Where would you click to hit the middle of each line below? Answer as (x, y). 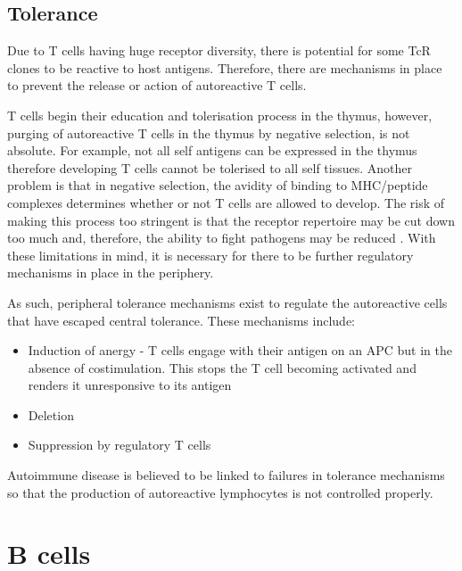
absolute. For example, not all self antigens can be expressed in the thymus (212, 150)
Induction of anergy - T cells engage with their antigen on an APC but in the (240, 350)
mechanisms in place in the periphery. (111, 273)
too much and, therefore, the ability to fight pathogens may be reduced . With (222, 238)
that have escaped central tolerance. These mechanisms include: (181, 320)
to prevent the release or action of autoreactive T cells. (157, 85)
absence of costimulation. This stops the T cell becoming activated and (222, 367)
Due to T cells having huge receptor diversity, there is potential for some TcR (219, 50)
